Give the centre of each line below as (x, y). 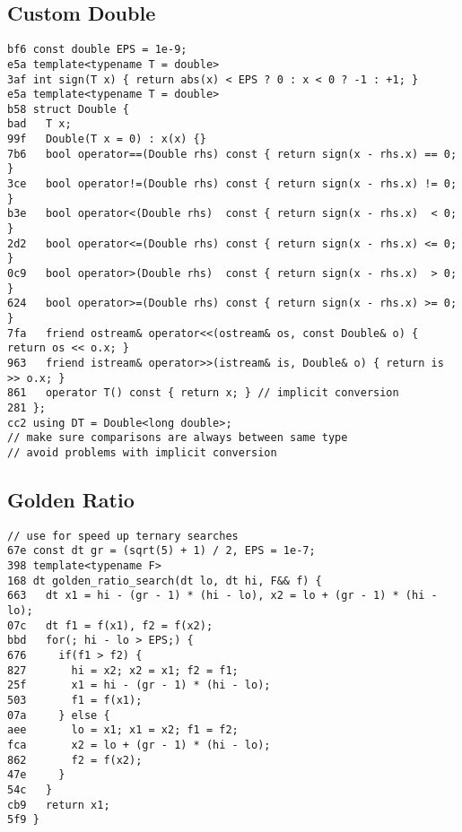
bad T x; (39, 124)
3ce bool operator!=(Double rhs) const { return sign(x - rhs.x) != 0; (232, 184)
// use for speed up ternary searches (123, 536)
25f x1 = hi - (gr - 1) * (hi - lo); (139, 685)
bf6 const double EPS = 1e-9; (97, 50)
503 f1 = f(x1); (75, 700)
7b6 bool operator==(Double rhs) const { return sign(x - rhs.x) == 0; (232, 154)
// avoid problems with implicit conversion (142, 452)
